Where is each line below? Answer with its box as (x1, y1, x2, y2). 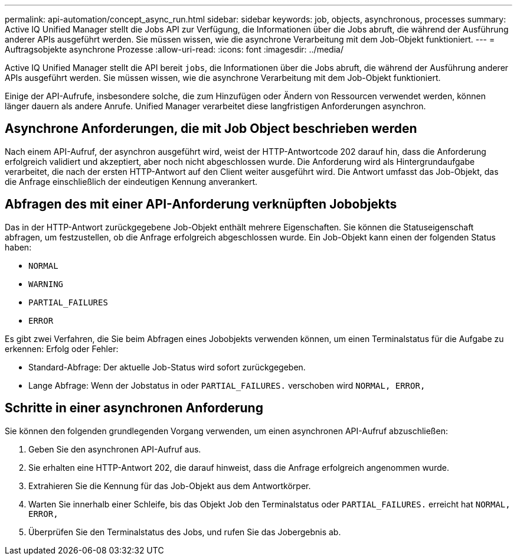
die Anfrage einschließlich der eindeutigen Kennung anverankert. (5, 176, 258, 187)
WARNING (28, 279, 64, 289)
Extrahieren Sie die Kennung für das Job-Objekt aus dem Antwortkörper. (28, 480, 311, 491)
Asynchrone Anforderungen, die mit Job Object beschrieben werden (5, 121, 417, 136)
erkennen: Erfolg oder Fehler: (5, 343, 119, 354)
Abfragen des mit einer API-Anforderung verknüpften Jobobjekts (5, 197, 397, 212)
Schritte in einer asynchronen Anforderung (5, 401, 263, 416)
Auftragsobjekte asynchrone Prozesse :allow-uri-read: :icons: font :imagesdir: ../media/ (5, 44, 343, 54)
